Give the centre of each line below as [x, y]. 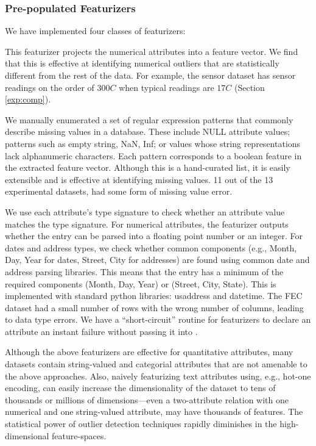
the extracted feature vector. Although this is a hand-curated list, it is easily [148, 167]
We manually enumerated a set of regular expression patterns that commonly [149, 119]
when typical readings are [167, 87]
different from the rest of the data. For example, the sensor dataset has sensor [150, 75]
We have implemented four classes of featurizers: [95, 31]
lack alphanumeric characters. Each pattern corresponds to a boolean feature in [153, 155]
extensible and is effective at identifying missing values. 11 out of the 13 [139, 179]
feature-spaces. [79, 435]
